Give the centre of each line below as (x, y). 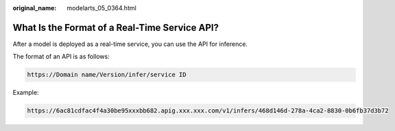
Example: (26, 93)
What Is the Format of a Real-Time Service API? (116, 27)
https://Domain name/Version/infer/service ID (107, 75)
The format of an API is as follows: (61, 57)
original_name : (35, 8)
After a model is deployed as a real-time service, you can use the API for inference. (130, 44)
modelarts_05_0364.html (101, 8)
